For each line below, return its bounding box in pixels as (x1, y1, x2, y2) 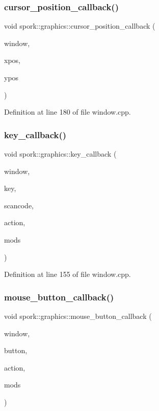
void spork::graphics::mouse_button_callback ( (4, 310, 152, 321)
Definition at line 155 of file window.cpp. (4, 269, 131, 279)
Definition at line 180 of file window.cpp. (4, 106, 131, 117)
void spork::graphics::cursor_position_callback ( (4, 20, 155, 31)
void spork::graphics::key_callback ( (4, 148, 117, 159)
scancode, (4, 200, 34, 210)
